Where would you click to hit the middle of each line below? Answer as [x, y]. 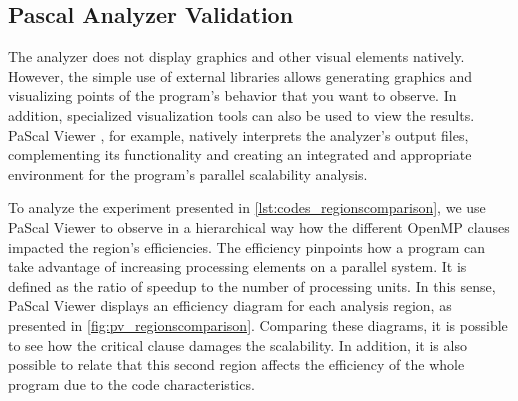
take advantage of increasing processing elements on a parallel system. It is [237, 266]
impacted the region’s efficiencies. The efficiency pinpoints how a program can [247, 246]
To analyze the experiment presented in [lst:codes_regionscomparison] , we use [247, 207]
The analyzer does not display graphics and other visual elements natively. [236, 56]
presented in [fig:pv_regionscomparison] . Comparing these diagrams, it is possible [258, 324]
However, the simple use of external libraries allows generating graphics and [240, 75]
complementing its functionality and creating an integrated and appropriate [240, 154]
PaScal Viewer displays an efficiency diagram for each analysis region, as [230, 305]
